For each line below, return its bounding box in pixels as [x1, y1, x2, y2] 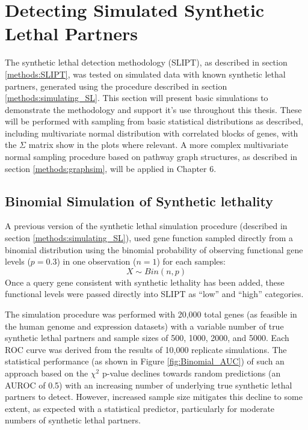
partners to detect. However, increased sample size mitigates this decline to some [5, 390, 303, 403]
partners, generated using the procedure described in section [5, 79, 227, 92]
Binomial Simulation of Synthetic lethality [5, 191, 274, 210]
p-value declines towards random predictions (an [102, 366, 281, 379]
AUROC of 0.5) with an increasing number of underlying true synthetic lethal [5, 378, 292, 391]
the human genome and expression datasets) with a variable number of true [5, 319, 284, 332]
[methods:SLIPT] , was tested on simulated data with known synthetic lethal [5, 67, 286, 80]
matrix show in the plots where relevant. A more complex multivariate [28, 138, 288, 151]
